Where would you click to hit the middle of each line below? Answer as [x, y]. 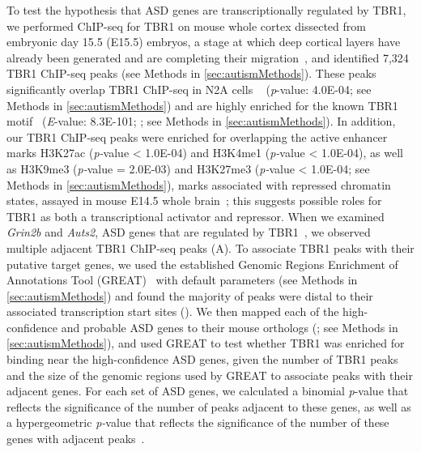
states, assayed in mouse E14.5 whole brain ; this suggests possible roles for [194, 200]
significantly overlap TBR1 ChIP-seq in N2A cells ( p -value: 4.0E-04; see [189, 89]
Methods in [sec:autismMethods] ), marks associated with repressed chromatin [199, 184]
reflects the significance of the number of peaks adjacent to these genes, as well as [209, 406]
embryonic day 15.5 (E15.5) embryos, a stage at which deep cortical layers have [204, 42]
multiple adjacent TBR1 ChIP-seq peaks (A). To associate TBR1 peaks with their [210, 247]
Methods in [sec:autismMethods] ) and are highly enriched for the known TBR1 [202, 105]
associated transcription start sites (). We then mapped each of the [173, 311]
